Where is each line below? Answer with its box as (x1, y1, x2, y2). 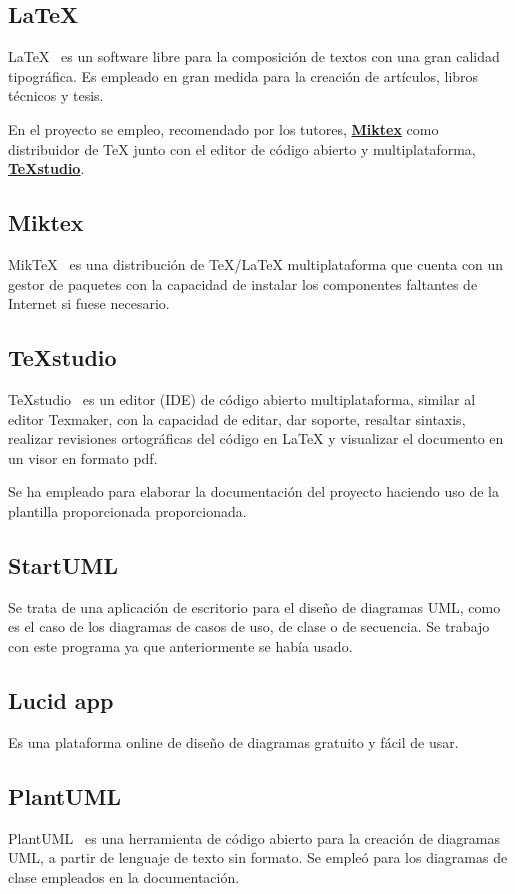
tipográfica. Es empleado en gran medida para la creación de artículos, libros (8, 65, 479, 86)
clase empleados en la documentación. (8, 866, 240, 887)
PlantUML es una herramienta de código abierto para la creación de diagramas (8, 827, 500, 848)
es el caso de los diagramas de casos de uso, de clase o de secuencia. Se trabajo (8, 616, 490, 637)
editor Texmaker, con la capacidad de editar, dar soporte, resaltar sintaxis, (8, 408, 466, 429)
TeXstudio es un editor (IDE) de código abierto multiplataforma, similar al (8, 388, 476, 409)
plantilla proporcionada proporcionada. (8, 500, 247, 521)
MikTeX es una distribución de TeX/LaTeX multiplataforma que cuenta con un (8, 253, 504, 274)
